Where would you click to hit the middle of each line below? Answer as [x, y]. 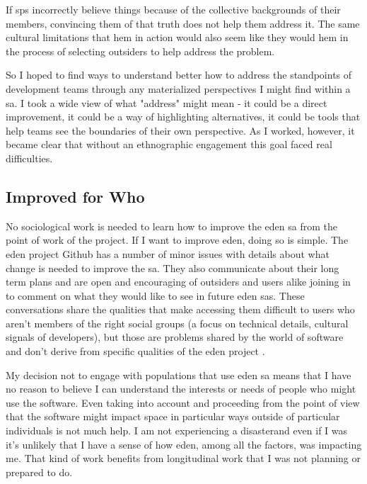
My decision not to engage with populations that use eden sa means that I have [179, 375]
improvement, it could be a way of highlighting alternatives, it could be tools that [183, 117]
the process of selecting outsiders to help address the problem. [140, 51]
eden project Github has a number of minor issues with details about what [168, 253]
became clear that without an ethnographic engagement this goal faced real [169, 144]
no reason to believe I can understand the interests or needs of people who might [181, 389]
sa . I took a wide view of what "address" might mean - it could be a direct [167, 102]
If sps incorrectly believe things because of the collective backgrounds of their [173, 9]
